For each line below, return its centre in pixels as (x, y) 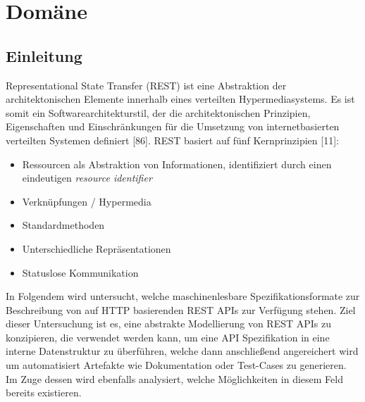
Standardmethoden (63, 225)
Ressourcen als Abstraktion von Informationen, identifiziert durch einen (177, 164)
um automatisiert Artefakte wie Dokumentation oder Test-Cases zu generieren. (176, 365)
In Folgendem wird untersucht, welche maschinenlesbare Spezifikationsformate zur (183, 296)
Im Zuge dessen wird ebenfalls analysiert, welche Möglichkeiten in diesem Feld (174, 378)
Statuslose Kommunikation (80, 272)
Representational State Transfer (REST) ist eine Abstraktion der (146, 85)
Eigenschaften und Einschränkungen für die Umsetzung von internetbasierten (173, 126)
